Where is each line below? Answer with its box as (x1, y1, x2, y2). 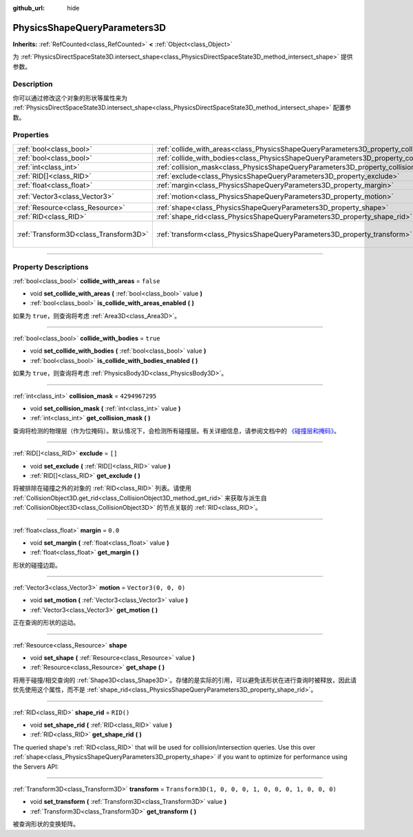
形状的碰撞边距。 (12, 561, 61, 569)
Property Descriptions (12, 262, 89, 272)
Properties (12, 130, 50, 140)
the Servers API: (12, 762, 59, 771)
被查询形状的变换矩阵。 (12, 820, 79, 828)
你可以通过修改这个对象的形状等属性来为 (12, 94, 127, 102)
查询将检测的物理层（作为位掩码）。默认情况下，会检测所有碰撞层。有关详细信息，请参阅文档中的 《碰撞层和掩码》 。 (12, 426, 340, 435)
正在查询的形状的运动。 (12, 619, 79, 627)
